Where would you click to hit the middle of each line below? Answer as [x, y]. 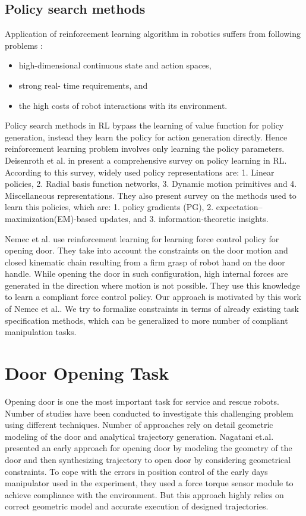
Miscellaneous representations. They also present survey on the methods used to [151, 195]
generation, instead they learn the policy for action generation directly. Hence [146, 137]
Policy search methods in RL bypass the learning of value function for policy [144, 125]
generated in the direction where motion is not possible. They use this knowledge [152, 285]
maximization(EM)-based [51, 218]
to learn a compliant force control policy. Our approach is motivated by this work [153, 297]
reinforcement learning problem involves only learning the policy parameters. [145, 148]
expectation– [239, 207]
